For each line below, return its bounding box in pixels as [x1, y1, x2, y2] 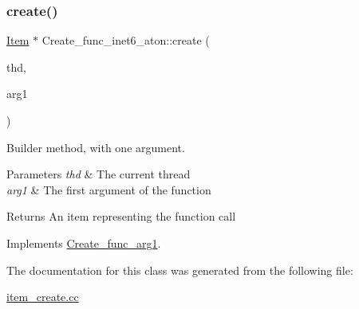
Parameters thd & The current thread [6, 166, 191, 182]
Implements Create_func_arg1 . [6, 234, 161, 251]
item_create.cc [6, 288, 79, 305]
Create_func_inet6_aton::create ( [41, 32, 210, 49]
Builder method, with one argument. [6, 139, 185, 155]
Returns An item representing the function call [6, 208, 236, 225]
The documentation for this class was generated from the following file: [6, 261, 353, 278]
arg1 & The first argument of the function [6, 181, 211, 198]
